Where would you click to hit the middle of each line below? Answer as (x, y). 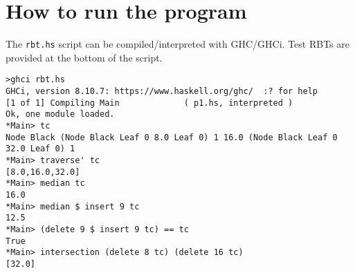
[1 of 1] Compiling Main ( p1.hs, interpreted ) (149, 103)
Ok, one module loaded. (60, 114)
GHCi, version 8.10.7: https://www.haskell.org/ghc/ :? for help (162, 92)
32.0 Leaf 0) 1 (40, 149)
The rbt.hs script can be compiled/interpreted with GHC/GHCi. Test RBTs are (177, 44)
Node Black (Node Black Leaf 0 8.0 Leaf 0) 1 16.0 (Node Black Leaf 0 (172, 137)
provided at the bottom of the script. (84, 57)
